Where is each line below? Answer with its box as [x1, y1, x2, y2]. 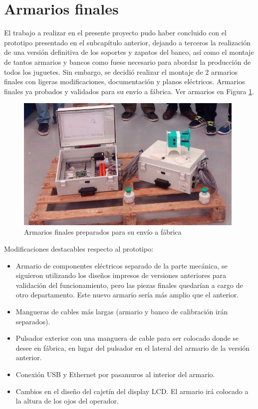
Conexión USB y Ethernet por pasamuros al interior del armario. [15, 369, 215, 379]
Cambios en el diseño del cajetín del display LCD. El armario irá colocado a [15, 386, 249, 396]
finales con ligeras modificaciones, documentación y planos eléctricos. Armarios [4, 76, 245, 87]
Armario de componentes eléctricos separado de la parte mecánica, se [15, 260, 228, 271]
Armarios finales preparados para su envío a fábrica [24, 227, 182, 237]
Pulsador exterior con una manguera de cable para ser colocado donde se [15, 333, 239, 343]
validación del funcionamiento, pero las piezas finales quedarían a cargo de [15, 279, 243, 290]
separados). [15, 316, 50, 326]
